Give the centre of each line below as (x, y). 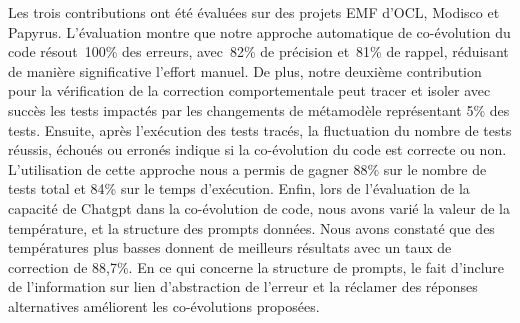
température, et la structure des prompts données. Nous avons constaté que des (251, 227)
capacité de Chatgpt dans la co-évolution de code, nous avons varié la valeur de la (259, 207)
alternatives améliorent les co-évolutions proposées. (164, 305)
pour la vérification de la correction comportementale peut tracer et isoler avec (249, 90)
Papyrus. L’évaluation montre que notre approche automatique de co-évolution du (259, 31)
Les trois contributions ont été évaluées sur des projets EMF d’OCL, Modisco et (254, 12)
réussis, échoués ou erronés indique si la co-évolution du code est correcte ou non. (257, 149)
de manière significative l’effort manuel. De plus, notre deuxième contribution (245, 70)
